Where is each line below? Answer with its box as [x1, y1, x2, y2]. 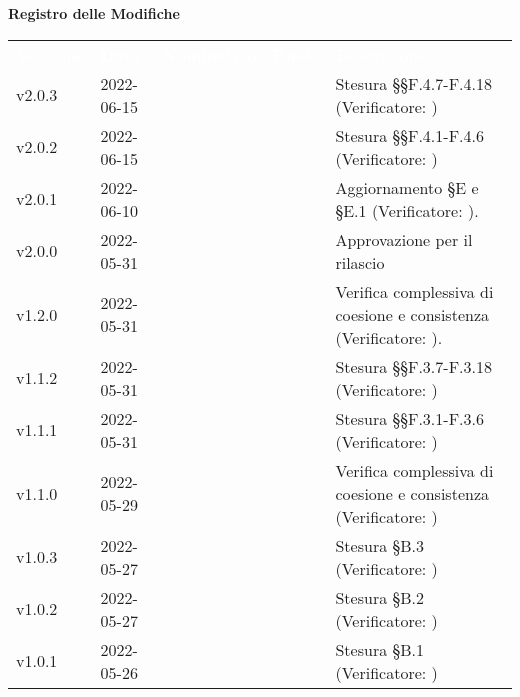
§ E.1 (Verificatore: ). [335, 198, 479, 222]
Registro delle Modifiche [8, 3, 180, 23]
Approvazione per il [335, 227, 473, 251]
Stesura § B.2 [335, 585, 425, 609]
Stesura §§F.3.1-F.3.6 [335, 406, 484, 430]
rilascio [335, 250, 385, 274]
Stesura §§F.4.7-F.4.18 [335, 71, 492, 95]
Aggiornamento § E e [335, 175, 479, 199]
